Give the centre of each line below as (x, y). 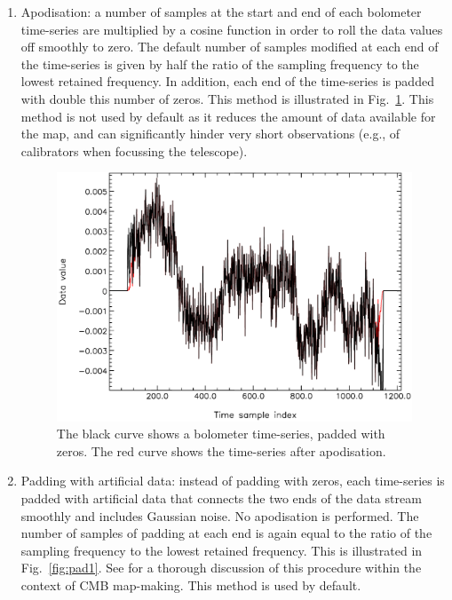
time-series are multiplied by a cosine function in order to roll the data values (232, 29)
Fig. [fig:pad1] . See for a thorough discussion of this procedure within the (221, 568)
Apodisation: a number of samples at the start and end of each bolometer (221, 12)
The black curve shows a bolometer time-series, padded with (221, 434)
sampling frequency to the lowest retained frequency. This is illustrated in (222, 550)
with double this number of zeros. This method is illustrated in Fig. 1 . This (227, 98)
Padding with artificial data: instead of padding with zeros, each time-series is (233, 481)
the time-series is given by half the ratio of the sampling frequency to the (220, 63)
